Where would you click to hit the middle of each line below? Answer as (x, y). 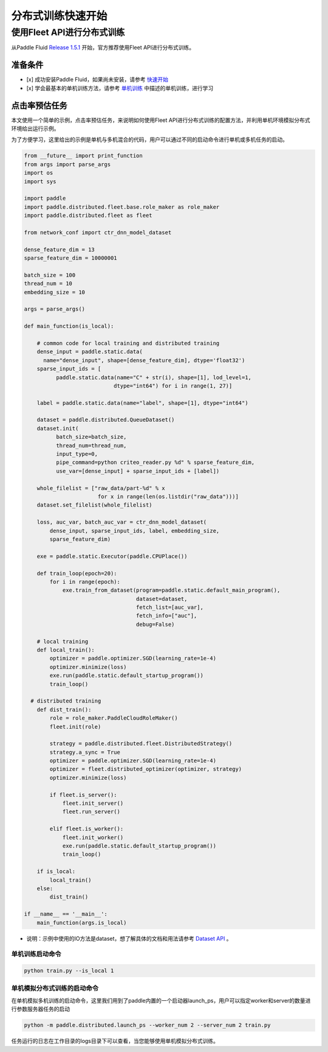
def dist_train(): (64, 710)
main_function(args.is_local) (82, 923)
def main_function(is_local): (69, 326)
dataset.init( (58, 428)
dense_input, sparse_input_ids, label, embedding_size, (135, 531)
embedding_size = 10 (54, 292)
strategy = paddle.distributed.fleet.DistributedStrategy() (141, 744)
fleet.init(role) (75, 727)
